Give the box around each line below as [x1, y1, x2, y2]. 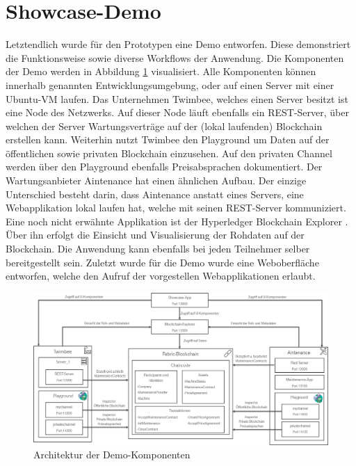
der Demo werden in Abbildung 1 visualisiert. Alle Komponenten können [6, 64, 316, 79]
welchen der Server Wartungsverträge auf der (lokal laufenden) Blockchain [6, 118, 323, 133]
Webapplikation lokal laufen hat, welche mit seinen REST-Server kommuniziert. [6, 200, 346, 215]
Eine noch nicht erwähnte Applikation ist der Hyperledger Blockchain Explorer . [6, 214, 348, 228]
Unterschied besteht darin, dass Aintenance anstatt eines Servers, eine [6, 186, 304, 201]
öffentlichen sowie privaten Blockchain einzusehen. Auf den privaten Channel [6, 145, 332, 160]
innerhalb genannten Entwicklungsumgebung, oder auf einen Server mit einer [6, 77, 334, 92]
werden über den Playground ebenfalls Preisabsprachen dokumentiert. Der [6, 159, 323, 174]
